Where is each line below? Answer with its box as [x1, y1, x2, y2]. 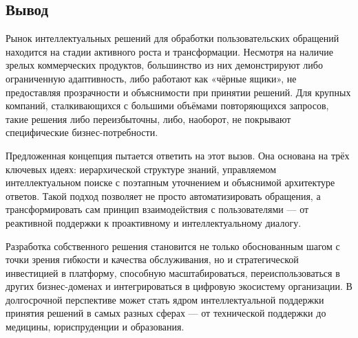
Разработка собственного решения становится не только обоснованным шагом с [6, 238, 340, 253]
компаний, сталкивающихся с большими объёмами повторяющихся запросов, [6, 98, 329, 113]
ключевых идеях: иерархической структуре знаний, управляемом [6, 161, 277, 176]
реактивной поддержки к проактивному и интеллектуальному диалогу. [6, 215, 302, 229]
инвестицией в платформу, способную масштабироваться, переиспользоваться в [6, 265, 340, 280]
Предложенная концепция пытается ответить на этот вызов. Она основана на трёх [6, 148, 350, 162]
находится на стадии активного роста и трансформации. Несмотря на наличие [6, 44, 333, 58]
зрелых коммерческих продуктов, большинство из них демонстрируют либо [6, 58, 323, 72]
